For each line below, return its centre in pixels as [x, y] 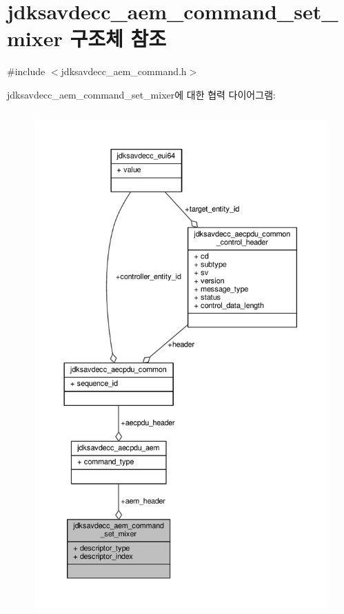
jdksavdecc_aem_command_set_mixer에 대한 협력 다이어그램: [141, 94]
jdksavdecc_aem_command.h [124, 71]
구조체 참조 [118, 38]
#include [26, 71]
